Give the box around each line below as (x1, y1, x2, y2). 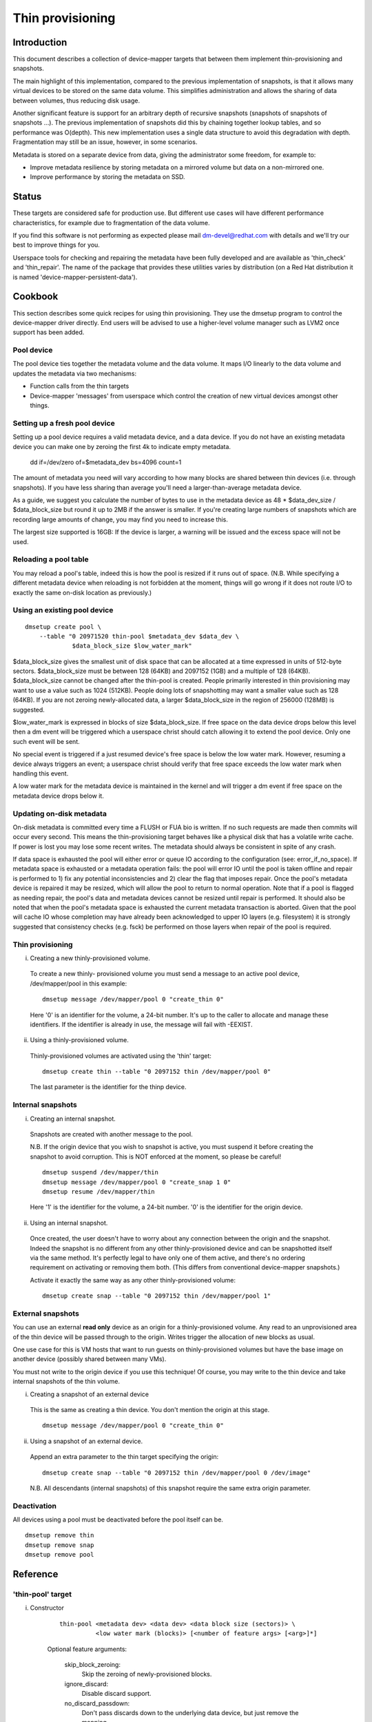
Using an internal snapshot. (30, 1218, 108, 1227)
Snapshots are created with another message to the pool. (30, 1130, 193, 1139)
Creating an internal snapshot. (30, 1114, 116, 1123)
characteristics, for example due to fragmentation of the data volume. (12, 218, 210, 227)
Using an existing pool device (12, 605, 114, 615)
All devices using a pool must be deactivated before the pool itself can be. (12, 1515, 224, 1524)
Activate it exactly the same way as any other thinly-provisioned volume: (30, 1276, 236, 1284)
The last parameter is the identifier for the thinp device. (30, 1083, 187, 1091)
